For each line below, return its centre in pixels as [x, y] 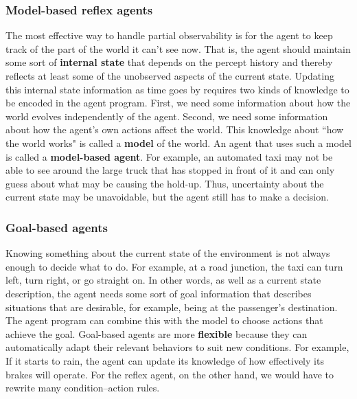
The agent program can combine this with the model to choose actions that [164, 320]
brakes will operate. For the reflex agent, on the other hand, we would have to [170, 374]
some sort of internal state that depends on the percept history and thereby [169, 62]
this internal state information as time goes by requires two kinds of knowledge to [177, 89]
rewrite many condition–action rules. [83, 388]
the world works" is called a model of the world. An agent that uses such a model [178, 142]
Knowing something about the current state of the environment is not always [168, 253]
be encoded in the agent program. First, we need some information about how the [178, 103]
